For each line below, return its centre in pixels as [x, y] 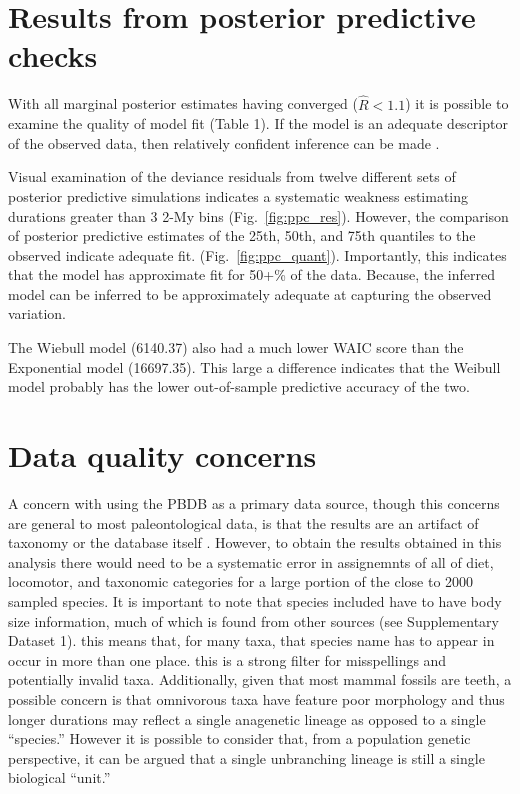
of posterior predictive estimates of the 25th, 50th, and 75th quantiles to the [242, 235]
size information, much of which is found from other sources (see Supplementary [253, 620]
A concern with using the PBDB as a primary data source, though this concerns [254, 502]
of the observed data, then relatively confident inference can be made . [224, 142]
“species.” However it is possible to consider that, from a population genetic [239, 738]
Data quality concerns [162, 455]
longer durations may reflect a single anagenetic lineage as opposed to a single [247, 718]
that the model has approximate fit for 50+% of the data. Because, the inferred [252, 274]
